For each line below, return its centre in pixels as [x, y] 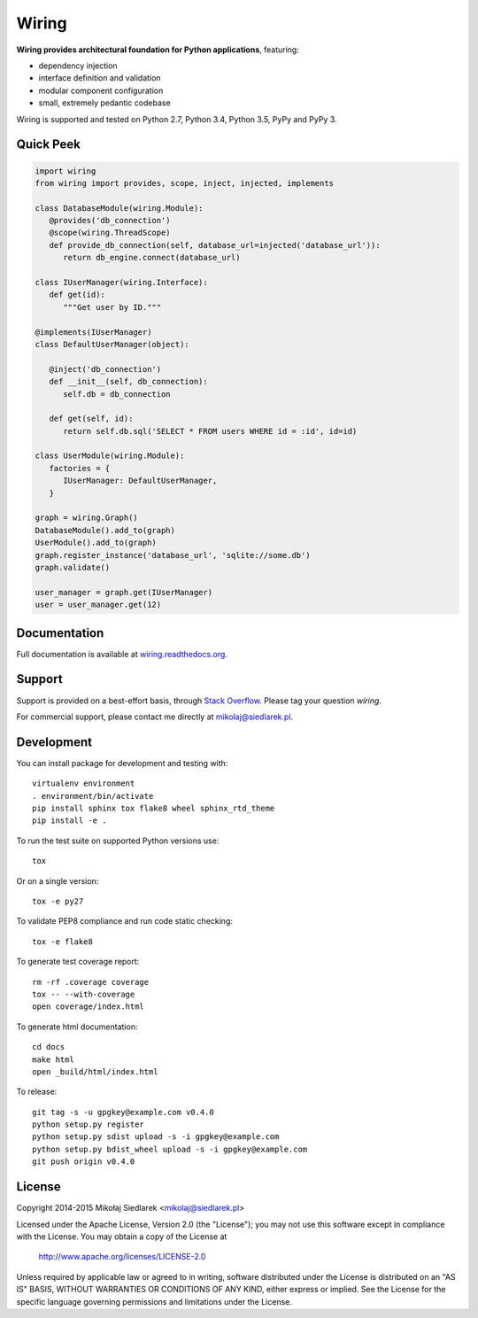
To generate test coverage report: [78, 962]
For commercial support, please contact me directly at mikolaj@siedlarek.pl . [155, 717]
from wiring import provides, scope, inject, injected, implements [185, 183]
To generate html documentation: [77, 1027]
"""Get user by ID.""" [112, 307]
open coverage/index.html [89, 1007]
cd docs [49, 1047]
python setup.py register [89, 1124]
